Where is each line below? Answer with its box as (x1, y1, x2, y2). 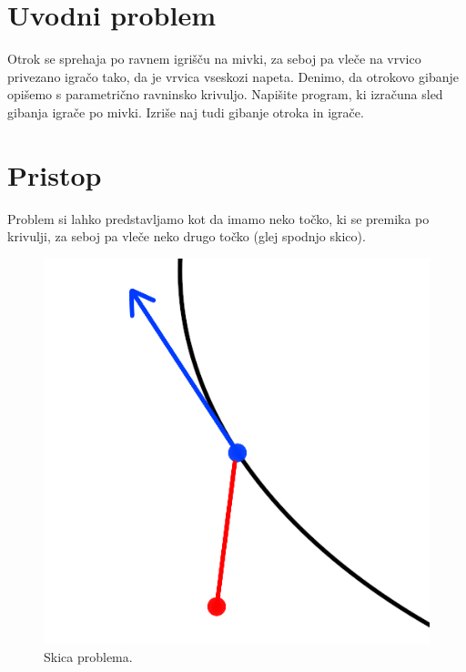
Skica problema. (44, 647, 133, 667)
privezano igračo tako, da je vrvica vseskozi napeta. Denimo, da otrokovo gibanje (7, 66, 459, 86)
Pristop (7, 156, 102, 193)
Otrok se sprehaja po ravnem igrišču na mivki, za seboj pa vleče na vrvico (7, 49, 421, 68)
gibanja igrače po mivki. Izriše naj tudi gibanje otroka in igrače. (7, 102, 364, 121)
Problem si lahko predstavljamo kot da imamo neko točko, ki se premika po (7, 209, 430, 228)
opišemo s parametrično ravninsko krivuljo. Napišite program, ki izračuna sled (7, 85, 443, 104)
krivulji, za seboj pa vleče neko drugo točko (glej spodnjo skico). (7, 227, 366, 246)
